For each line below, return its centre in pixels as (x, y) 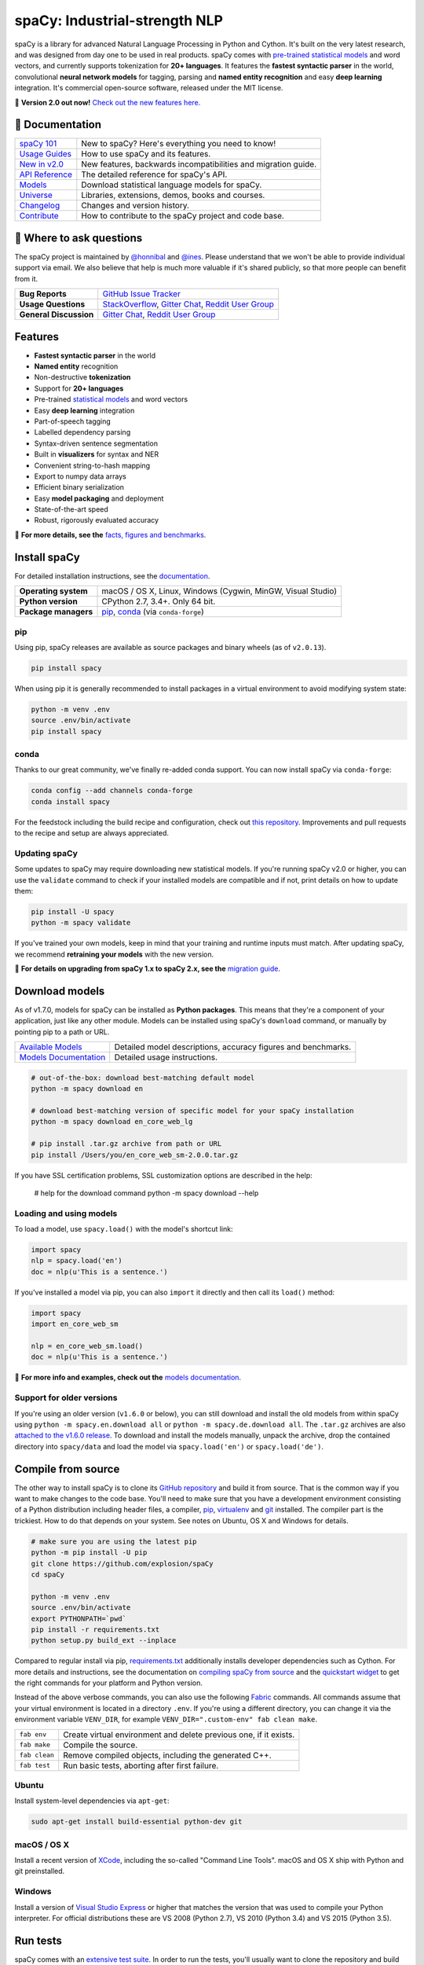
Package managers (56, 612)
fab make (35, 1745)
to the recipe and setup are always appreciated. (91, 833)
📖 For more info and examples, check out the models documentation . (128, 1377)
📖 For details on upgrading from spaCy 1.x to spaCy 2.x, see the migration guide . (147, 969)
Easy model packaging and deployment (99, 498)
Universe (36, 195)
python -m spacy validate (81, 923)
